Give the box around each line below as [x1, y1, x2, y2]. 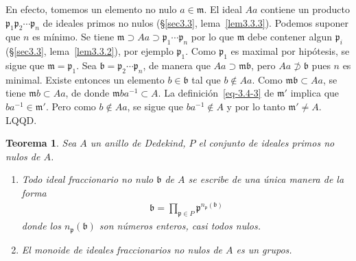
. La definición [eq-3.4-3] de [158, 86, 274, 100]
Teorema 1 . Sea [5, 136, 77, 150]
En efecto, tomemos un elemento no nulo [5, 2, 177, 16]
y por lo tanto [226, 99, 285, 113]
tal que [191, 72, 221, 86]
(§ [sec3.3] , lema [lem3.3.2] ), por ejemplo [5, 44, 174, 58]
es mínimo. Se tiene [32, 29, 115, 44]
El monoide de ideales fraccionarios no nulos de [21, 242, 222, 256]
